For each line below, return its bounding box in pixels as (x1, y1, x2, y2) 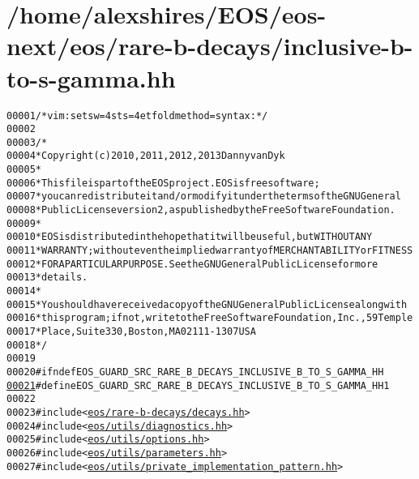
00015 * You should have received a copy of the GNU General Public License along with (6, 298, 408, 310)
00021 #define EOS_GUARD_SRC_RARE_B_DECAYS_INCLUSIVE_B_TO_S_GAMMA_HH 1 (6, 379, 390, 391)
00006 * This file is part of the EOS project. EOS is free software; (6, 177, 320, 189)
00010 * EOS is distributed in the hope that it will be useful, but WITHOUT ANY (6, 231, 373, 243)
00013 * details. (6, 272, 88, 284)
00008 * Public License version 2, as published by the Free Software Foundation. (6, 204, 395, 216)
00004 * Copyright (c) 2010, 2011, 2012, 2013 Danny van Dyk (6, 150, 285, 162)
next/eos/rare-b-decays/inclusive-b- (6, 29, 413, 62)
